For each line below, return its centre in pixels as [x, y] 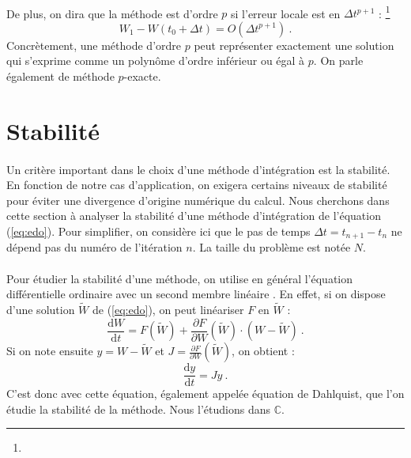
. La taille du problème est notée [271, 247]
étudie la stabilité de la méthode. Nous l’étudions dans [138, 409]
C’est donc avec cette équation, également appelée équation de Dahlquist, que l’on [205, 394]
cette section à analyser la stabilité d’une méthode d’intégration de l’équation [194, 216]
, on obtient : [263, 351]
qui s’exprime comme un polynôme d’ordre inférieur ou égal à [156, 61]
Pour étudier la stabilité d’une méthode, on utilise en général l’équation [180, 278]
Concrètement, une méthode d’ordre [94, 45]
